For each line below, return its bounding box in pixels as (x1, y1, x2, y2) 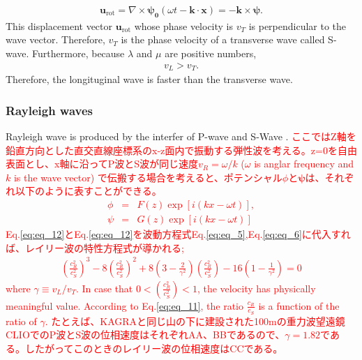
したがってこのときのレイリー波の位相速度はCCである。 (24, 341, 283, 356)
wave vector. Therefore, (6, 32, 105, 47)
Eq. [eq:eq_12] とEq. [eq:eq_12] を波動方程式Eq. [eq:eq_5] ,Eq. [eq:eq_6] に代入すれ (6, 226, 351, 241)
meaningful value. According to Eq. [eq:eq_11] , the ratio (6, 298, 243, 313)
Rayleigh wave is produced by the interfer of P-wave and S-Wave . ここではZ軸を (6, 128, 356, 143)
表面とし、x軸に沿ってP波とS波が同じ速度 (6, 156, 199, 171)
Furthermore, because (32, 46, 125, 61)
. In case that (75, 280, 133, 295)
